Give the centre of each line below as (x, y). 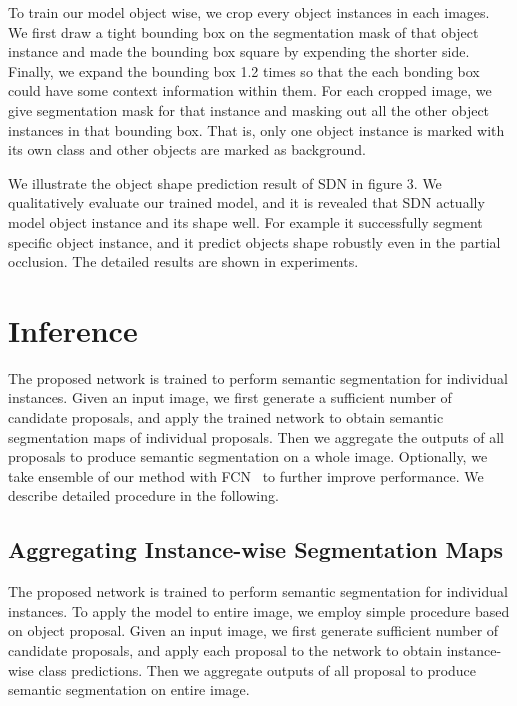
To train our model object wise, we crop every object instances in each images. (249, 12)
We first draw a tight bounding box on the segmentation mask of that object (243, 31)
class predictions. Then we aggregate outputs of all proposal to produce (257, 669)
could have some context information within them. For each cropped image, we (250, 90)
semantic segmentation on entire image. (129, 689)
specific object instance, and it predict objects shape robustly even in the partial (254, 241)
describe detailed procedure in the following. (143, 495)
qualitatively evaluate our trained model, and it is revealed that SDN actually (246, 202)
